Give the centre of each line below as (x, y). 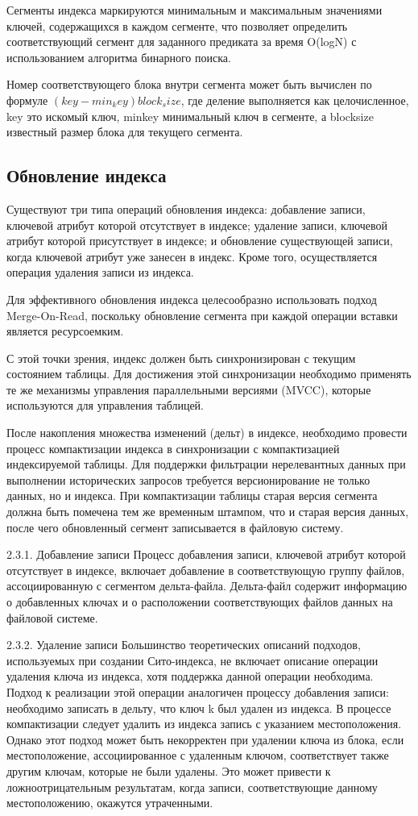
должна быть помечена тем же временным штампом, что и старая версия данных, (208, 512)
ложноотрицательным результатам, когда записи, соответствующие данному (192, 787)
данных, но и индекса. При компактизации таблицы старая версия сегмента (192, 495)
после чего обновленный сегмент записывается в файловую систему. (175, 527)
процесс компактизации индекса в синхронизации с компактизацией (173, 448)
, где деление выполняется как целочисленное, (295, 100)
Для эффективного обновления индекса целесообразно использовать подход (192, 299)
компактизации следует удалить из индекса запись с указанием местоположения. (204, 724)
